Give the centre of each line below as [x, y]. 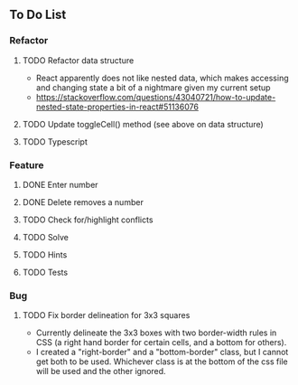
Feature [27, 164]
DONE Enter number [60, 184]
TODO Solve [46, 237]
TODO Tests [45, 272]
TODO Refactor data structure [78, 60]
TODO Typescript [55, 141]
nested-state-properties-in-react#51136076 [117, 107]
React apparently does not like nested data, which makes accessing [162, 78]
